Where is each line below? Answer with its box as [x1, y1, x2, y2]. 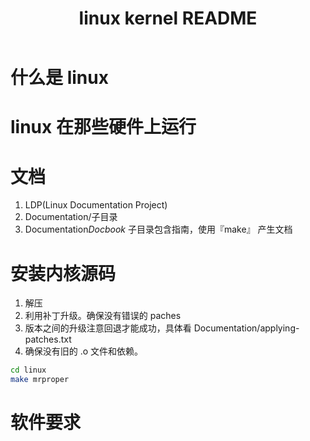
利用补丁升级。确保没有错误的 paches [24, 310, 182, 322]
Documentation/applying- [193, 322, 300, 334]
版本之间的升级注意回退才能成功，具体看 [24, 322, 192, 334]
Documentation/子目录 [24, 211, 118, 223]
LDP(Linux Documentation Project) [24, 199, 168, 211]
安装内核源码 [10, 262, 117, 285]
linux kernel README [78, 7, 258, 30]
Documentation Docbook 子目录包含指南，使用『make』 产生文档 [24, 223, 293, 236]
